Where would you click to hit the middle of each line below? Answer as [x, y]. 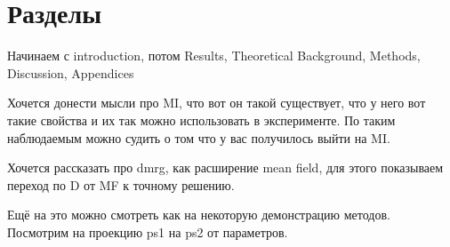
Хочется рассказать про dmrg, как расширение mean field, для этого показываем [225, 167]
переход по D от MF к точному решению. [121, 184]
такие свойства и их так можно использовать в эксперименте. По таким [201, 120]
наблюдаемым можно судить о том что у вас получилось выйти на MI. [199, 137]
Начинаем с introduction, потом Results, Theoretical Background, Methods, [214, 56]
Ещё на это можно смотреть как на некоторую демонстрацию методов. [199, 215]
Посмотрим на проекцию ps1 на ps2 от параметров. [148, 231]
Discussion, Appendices [71, 72]
